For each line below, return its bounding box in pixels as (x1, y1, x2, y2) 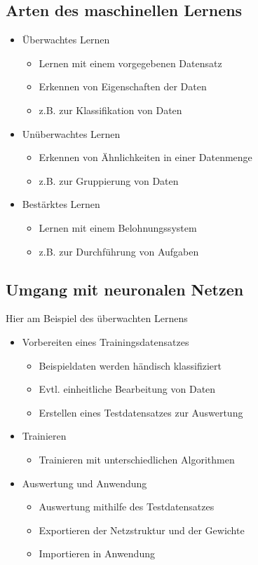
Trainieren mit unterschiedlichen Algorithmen (39, 452, 235, 466)
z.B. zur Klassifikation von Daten (39, 102, 182, 117)
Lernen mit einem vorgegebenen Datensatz (39, 55, 222, 70)
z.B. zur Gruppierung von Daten (39, 173, 179, 188)
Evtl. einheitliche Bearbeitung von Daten (39, 382, 216, 396)
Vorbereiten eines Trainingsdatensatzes (22, 334, 189, 349)
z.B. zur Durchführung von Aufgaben (39, 244, 199, 258)
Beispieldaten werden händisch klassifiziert (39, 358, 222, 372)
